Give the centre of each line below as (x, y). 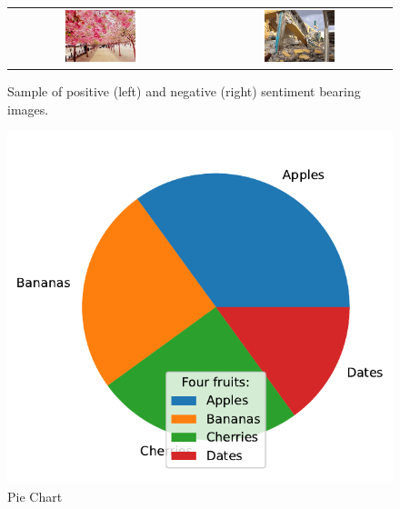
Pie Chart (35, 497)
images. (28, 109)
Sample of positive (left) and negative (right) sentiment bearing (184, 91)
